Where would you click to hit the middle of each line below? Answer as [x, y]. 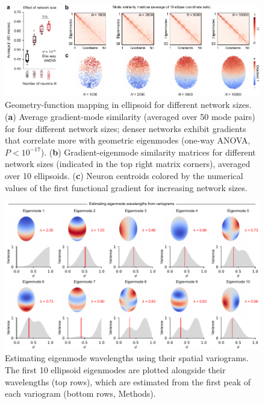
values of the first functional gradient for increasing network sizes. [126, 187]
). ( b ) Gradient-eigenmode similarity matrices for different [148, 152]
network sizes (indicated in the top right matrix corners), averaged [128, 164]
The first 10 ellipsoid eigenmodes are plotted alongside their [115, 370]
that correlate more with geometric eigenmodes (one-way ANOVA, [128, 140]
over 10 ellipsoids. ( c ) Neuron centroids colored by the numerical [124, 176]
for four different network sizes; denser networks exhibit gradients [126, 128]
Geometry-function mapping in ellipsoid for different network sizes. [128, 105]
